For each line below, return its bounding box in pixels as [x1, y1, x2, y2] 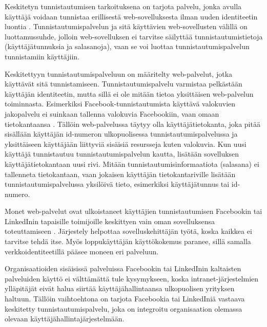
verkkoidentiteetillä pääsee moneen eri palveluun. [5, 246, 159, 256]
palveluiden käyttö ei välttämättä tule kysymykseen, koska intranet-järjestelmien [5, 273, 259, 284]
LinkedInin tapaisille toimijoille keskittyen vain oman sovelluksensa [5, 215, 215, 226]
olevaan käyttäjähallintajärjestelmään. [5, 313, 125, 324]
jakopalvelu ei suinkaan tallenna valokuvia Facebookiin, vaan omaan [5, 108, 219, 119]
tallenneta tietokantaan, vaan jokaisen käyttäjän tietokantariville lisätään [5, 168, 236, 179]
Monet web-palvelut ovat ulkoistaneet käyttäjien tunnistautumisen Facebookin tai [5, 206, 262, 216]
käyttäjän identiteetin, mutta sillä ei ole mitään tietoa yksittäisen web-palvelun [5, 88, 254, 99]
